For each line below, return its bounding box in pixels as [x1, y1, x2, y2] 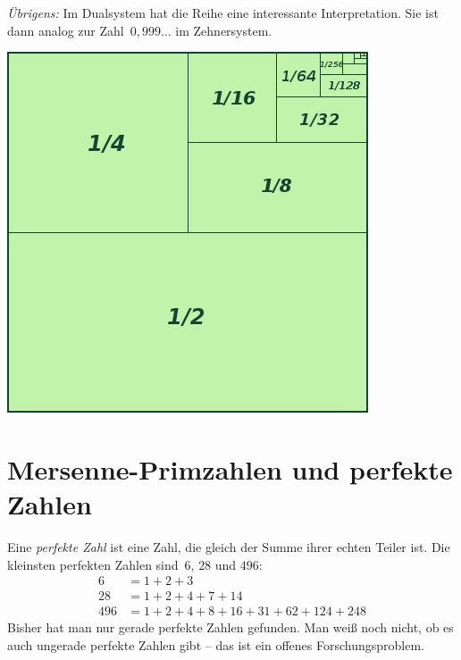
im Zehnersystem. [175, 21, 272, 39]
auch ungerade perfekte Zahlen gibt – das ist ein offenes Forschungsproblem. [7, 635, 425, 654]
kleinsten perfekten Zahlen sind [7, 555, 179, 573]
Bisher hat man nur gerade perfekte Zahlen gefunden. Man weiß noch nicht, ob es [7, 618, 454, 637]
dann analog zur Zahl [7, 21, 124, 39]
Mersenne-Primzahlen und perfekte [7, 450, 453, 487]
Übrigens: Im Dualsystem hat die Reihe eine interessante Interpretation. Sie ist [7, 4, 439, 21]
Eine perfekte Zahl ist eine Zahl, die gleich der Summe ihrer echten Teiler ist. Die [7, 538, 450, 556]
